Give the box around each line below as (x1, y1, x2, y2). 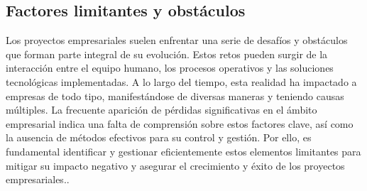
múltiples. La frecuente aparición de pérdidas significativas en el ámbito (6, 102, 317, 117)
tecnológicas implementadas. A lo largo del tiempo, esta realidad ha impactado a (6, 74, 357, 89)
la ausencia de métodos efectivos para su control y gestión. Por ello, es (6, 130, 312, 145)
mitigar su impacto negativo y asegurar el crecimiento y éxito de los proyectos (6, 158, 345, 173)
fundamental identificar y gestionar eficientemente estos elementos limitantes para (6, 143, 361, 158)
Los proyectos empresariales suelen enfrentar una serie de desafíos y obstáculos (6, 33, 348, 48)
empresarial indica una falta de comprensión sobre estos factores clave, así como (6, 116, 354, 131)
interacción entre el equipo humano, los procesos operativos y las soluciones (6, 60, 334, 75)
